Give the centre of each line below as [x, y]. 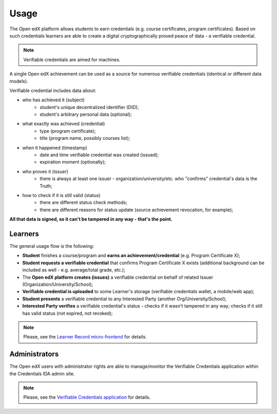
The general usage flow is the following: [52, 246]
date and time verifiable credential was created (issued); [99, 155]
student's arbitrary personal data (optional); [86, 114]
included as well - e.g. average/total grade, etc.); [74, 270]
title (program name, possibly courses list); [85, 138]
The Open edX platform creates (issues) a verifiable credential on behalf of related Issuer [118, 277]
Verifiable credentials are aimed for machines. [72, 60]
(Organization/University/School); [58, 284]
